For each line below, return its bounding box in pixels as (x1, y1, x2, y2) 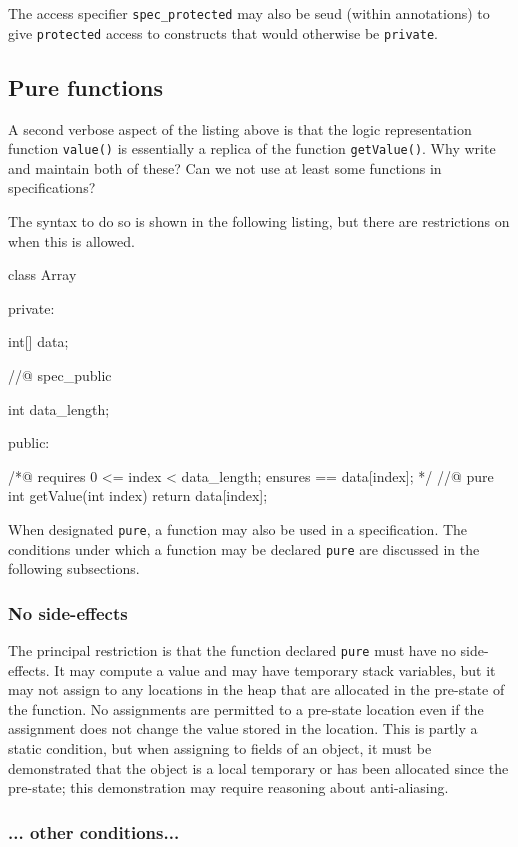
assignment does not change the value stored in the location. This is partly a (8, 718, 478, 739)
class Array (8, 264, 77, 285)
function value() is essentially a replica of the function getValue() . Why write (8, 138, 496, 159)
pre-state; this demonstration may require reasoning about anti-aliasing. (8, 777, 449, 798)
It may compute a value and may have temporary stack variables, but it (54, 659, 496, 680)
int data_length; (8, 398, 110, 419)
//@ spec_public (8, 364, 112, 385)
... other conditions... (8, 819, 180, 844)
